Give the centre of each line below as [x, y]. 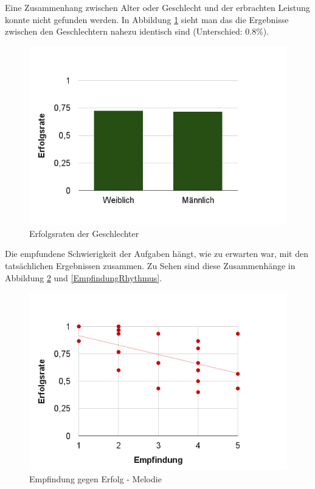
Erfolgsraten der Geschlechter [84, 233]
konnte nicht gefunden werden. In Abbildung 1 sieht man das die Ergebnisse [147, 19]
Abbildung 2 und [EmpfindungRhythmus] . [84, 277]
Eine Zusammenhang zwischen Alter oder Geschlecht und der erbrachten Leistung [157, 7]
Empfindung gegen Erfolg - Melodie [95, 478]
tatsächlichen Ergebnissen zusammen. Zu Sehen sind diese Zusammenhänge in [150, 265]
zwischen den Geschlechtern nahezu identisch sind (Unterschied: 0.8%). [137, 31]
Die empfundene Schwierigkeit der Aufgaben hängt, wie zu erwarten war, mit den [157, 254]
